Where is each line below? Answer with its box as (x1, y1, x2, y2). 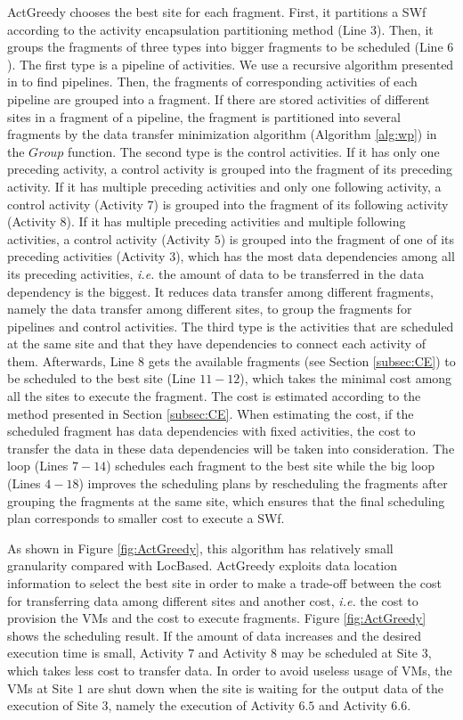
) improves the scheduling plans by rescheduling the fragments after (78, 474, 448, 493)
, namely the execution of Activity (108, 696, 295, 715)
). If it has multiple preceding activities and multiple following (66, 212, 406, 231)
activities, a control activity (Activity (7, 229, 211, 248)
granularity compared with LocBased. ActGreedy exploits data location (7, 556, 397, 575)
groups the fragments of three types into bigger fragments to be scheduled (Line (7, 37, 443, 56)
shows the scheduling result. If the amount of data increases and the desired (7, 626, 421, 644)
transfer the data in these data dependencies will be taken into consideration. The (7, 438, 455, 457)
